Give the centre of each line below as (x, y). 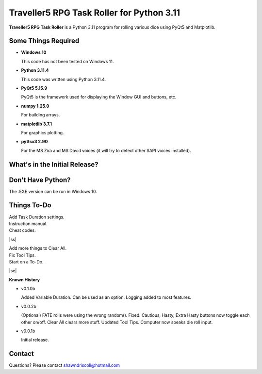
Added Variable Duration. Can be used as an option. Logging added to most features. (106, 297)
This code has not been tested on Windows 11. (67, 61)
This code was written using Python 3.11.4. (64, 79)
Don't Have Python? (40, 180)
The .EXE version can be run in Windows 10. (53, 191)
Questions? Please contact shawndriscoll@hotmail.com (64, 365)
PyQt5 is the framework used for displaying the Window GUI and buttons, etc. (99, 97)
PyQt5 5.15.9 (34, 88)
